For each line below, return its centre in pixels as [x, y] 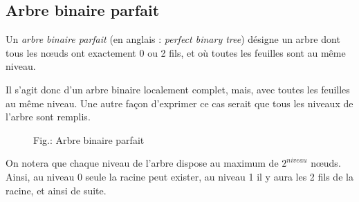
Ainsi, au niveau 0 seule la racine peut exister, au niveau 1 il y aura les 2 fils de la [179, 176]
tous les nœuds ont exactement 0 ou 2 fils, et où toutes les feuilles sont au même [176, 52]
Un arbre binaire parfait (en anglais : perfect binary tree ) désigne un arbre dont [173, 39]
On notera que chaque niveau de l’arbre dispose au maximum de [142, 163]
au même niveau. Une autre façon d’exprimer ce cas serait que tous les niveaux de [179, 103]
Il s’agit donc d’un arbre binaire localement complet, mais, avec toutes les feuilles [178, 89]
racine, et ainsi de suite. [56, 190]
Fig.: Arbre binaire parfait [89, 139]
